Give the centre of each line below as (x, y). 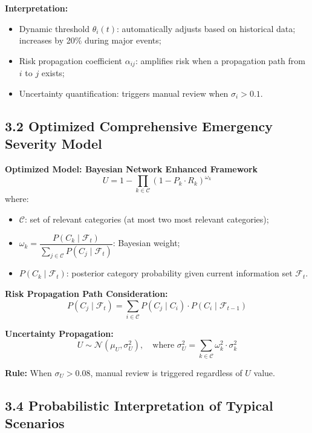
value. (264, 372)
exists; (53, 73)
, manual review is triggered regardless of (166, 372)
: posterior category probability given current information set (179, 273)
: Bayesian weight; (146, 243)
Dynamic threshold (54, 28)
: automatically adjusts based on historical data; (206, 28)
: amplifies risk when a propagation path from (220, 60)
